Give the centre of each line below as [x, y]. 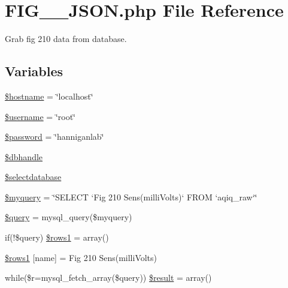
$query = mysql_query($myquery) [69, 217]
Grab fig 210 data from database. [66, 39]
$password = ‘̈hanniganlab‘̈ [54, 136]
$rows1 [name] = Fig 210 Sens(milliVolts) [81, 257]
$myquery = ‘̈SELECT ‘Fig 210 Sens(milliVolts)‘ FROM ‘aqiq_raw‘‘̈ [131, 196]
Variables [34, 71]
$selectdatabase [33, 177]
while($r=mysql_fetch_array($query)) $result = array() [108, 277]
